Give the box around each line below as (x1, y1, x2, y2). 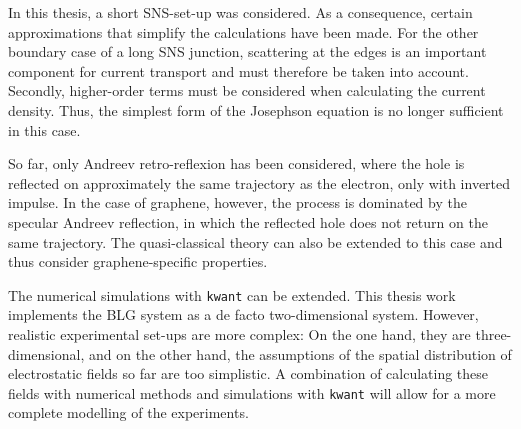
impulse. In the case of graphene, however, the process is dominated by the (8, 192, 467, 213)
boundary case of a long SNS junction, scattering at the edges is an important (8, 41, 487, 62)
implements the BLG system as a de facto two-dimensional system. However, (8, 304, 479, 325)
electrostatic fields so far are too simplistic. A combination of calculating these (8, 363, 489, 384)
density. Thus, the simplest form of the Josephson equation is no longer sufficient (8, 99, 504, 120)
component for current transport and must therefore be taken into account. (8, 60, 469, 81)
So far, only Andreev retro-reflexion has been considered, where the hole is (8, 153, 465, 174)
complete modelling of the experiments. (8, 402, 249, 423)
